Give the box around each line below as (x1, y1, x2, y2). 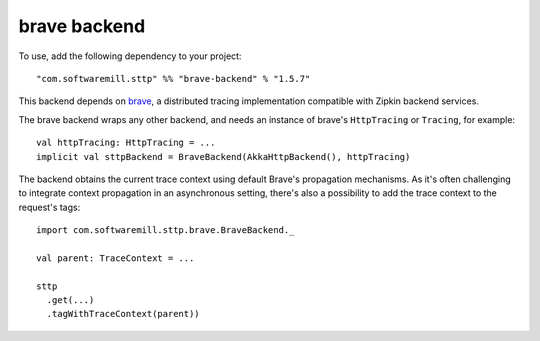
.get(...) (46, 295, 95, 306)
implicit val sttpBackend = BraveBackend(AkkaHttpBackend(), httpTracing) (36, 151, 411, 162)
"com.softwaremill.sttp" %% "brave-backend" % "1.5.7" (36, 73, 311, 84)
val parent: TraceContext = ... (36, 252, 195, 264)
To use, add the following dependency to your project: (18, 50, 242, 62)
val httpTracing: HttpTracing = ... (36, 137, 216, 149)
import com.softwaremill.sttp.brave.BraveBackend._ (36, 225, 295, 236)
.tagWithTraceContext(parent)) (46, 308, 200, 320)
